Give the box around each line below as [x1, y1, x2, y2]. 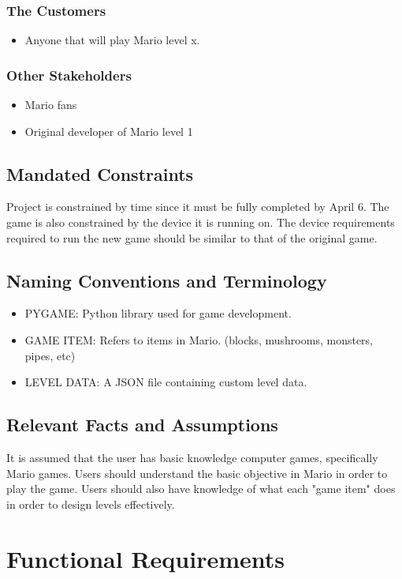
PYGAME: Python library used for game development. [24, 305, 292, 321]
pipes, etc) [24, 347, 76, 363]
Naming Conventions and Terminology [6, 268, 327, 292]
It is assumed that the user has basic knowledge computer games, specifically [6, 449, 378, 465]
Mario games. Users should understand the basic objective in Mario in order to [6, 464, 388, 481]
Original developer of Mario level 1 [24, 122, 193, 139]
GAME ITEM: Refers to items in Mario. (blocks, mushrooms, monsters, [24, 332, 373, 348]
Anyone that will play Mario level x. [24, 32, 200, 48]
